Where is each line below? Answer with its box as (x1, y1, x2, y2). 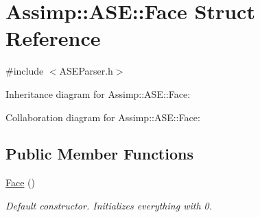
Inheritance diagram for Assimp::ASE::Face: (5, 86, 191, 101)
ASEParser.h (59, 64, 113, 78)
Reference (5, 24, 101, 52)
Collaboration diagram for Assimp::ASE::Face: (5, 110, 200, 124)
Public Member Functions (5, 143, 193, 164)
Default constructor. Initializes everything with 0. (5, 198, 212, 212)
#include (5, 64, 44, 78)
